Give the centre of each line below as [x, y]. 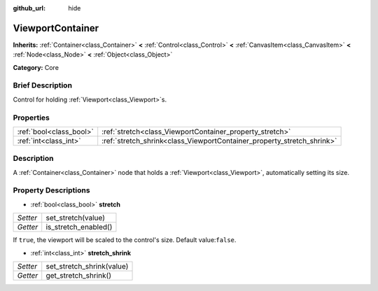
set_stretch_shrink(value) [87, 267]
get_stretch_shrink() [79, 276]
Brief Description [43, 85]
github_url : [29, 8]
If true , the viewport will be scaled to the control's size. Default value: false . [125, 240]
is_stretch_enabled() [79, 227]
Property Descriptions [51, 190]
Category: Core [36, 67]
